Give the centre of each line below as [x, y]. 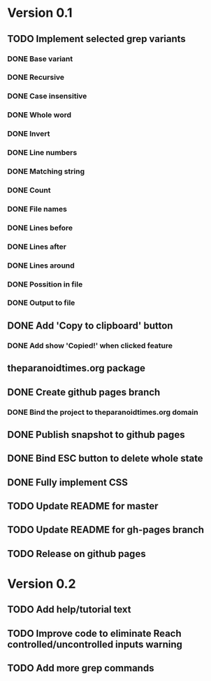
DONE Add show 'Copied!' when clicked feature [90, 345]
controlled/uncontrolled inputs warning [95, 644]
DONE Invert [29, 134]
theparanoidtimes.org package [76, 368]
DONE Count [29, 190]
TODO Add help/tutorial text [69, 610]
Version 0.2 [42, 584]
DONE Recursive [36, 77]
